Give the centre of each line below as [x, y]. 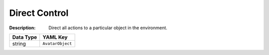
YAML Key [55, 37]
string [19, 44]
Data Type [25, 37]
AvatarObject [57, 44]
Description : [22, 28]
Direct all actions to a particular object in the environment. [108, 28]
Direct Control [39, 13]
